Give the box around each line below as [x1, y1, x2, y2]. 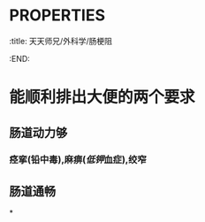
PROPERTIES [9, 5, 106, 26]
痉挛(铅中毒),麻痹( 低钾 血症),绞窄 [9, 154, 148, 166]
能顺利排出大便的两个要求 [9, 88, 196, 107]
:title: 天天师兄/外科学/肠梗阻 [9, 35, 113, 46]
